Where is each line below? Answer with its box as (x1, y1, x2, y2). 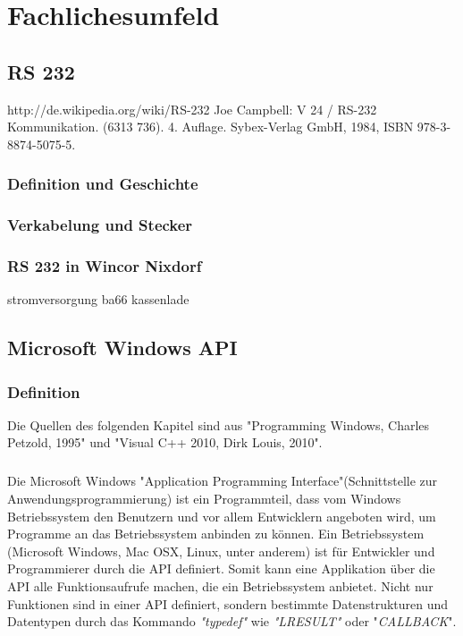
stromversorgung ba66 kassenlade (7, 290, 189, 309)
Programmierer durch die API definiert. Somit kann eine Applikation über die (7, 559, 435, 578)
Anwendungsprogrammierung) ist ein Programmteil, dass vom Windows (7, 489, 401, 508)
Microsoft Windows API (7, 334, 238, 361)
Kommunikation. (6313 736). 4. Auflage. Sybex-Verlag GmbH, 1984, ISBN (7, 117, 414, 136)
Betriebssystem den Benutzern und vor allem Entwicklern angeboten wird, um (7, 506, 436, 525)
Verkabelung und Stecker (7, 214, 193, 236)
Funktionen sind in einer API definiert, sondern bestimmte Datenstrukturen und (7, 594, 449, 613)
